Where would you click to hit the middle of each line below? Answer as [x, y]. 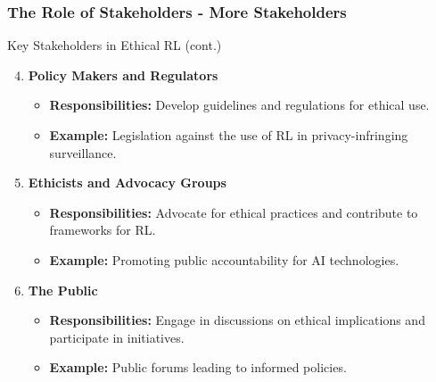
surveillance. [83, 152]
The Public [63, 290]
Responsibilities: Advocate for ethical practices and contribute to [234, 212]
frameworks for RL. [103, 230]
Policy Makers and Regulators [123, 75]
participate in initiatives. [117, 337]
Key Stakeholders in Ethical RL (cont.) [115, 45]
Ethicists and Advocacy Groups [127, 183]
